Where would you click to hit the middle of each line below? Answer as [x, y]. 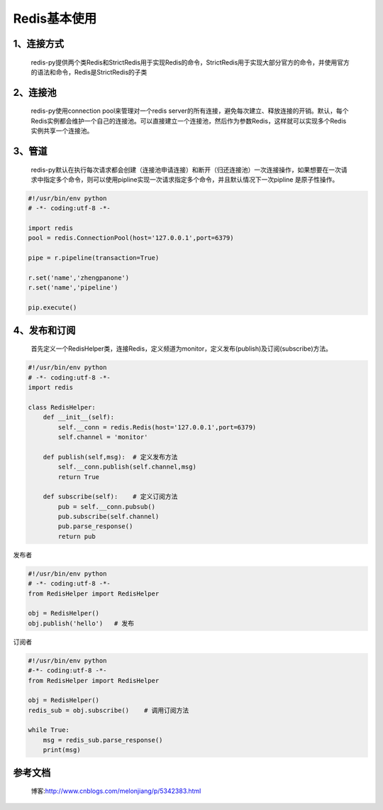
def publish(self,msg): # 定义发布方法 [110, 457]
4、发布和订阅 [44, 330]
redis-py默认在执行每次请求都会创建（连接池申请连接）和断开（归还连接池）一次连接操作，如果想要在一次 [186, 170]
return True [78, 477]
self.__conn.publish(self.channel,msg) [127, 467]
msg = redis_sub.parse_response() [103, 740]
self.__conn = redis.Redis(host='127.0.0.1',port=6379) [157, 427]
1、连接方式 [39, 44]
